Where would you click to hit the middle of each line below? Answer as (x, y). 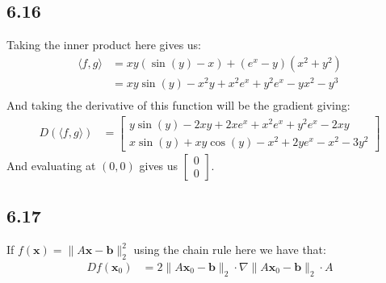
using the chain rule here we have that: (230, 250)
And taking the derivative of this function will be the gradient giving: (178, 104)
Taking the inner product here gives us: (104, 45)
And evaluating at (51, 165)
